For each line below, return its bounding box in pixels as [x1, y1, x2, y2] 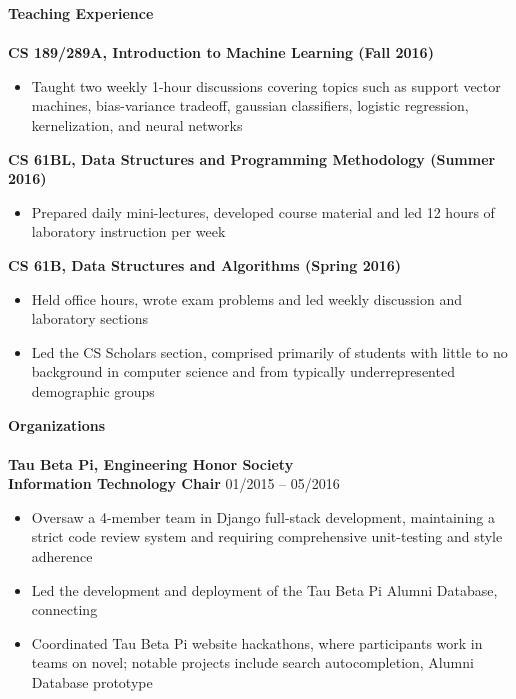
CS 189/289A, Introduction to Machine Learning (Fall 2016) [8, 42, 434, 63]
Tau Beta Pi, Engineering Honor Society [8, 453, 294, 474]
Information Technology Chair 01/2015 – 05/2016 [8, 473, 340, 494]
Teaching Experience [8, 3, 154, 23]
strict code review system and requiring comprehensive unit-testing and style [31, 526, 503, 547]
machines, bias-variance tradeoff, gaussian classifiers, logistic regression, [31, 95, 469, 116]
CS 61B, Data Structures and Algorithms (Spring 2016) [8, 254, 402, 275]
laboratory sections [31, 308, 148, 329]
